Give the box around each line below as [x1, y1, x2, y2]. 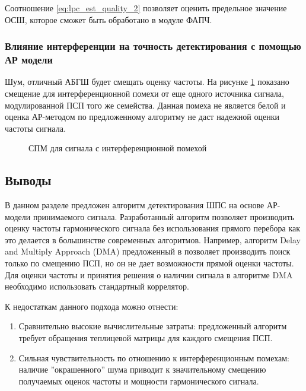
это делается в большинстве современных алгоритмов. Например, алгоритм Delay [5, 233, 301, 246]
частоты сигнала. [5, 122, 66, 134]
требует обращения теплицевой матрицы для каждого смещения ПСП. [18, 332, 273, 344]
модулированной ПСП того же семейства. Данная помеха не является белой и [5, 98, 286, 111]
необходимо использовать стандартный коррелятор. [5, 280, 189, 293]
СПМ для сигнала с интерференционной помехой [28, 142, 207, 154]
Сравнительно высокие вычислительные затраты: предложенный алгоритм [18, 320, 287, 332]
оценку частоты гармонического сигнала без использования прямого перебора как [5, 222, 301, 234]
